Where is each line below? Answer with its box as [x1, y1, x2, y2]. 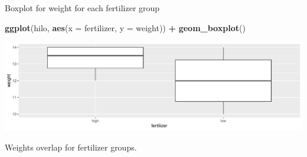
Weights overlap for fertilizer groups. [5, 141, 137, 153]
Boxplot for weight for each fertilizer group [5, 2, 160, 14]
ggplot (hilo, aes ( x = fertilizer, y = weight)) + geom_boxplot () [5, 21, 246, 34]
